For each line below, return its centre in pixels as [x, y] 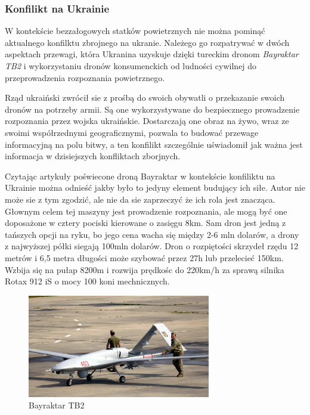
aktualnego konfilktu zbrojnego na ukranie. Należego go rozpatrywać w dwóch [147, 42]
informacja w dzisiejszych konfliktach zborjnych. [93, 156]
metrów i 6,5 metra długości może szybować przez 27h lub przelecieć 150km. [144, 257]
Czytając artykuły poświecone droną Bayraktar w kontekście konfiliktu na [140, 176]
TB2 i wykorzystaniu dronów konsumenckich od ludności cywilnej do [131, 66]
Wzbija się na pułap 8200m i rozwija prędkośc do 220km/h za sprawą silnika [145, 269]
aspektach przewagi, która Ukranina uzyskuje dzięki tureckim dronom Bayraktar [152, 54]
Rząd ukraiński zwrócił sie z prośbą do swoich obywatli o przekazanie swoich [145, 97]
